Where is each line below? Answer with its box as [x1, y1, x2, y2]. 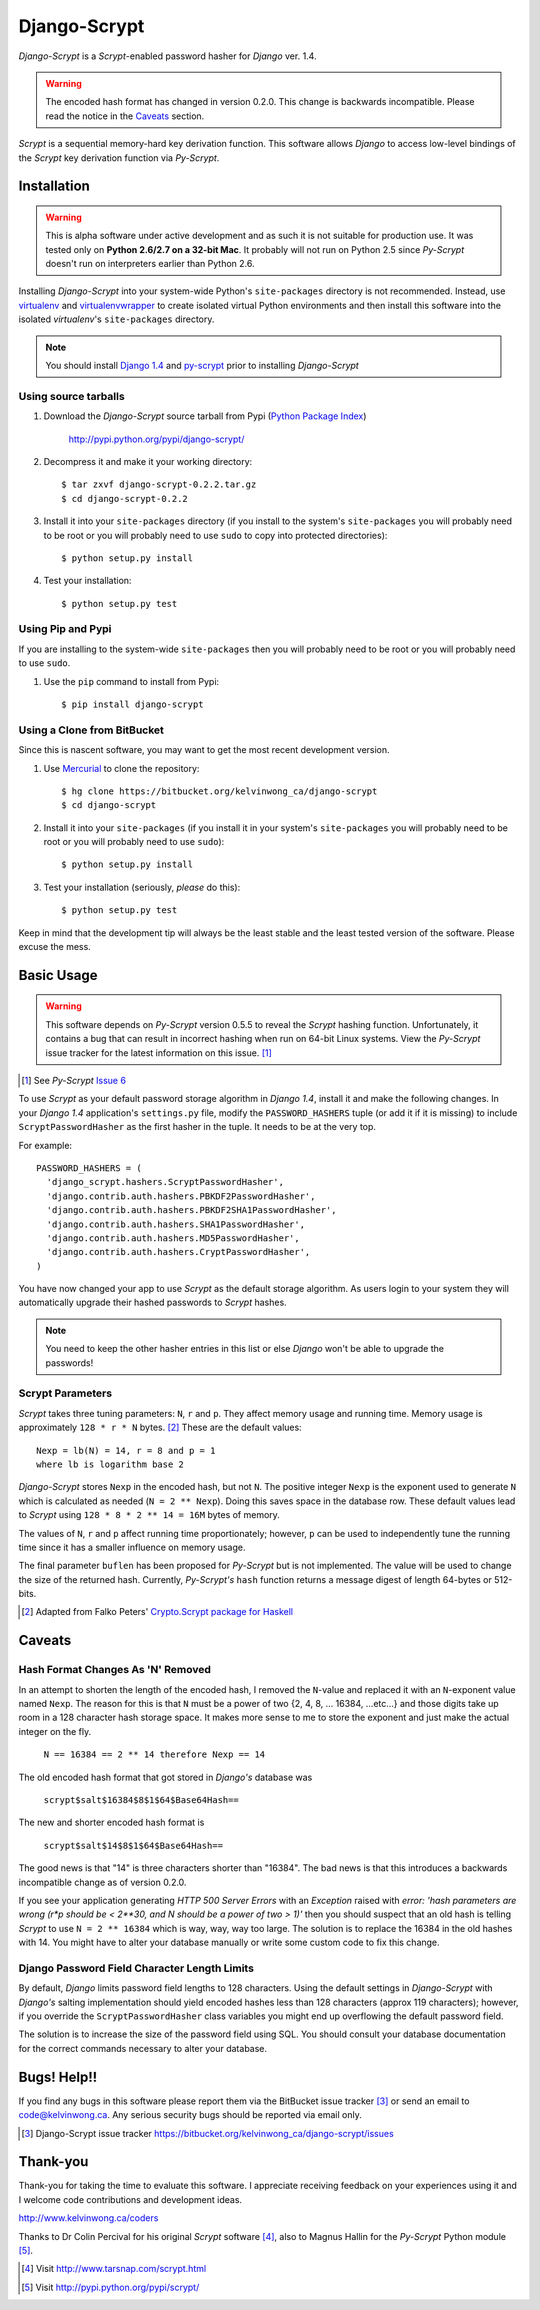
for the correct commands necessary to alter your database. [18, 2042, 268, 2054]
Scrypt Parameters [18, 1386, 113, 1400]
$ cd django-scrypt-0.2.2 [61, 493, 189, 504]
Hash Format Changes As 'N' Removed [18, 1663, 212, 1677]
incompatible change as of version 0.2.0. [18, 1876, 187, 1888]
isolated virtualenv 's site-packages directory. [18, 313, 215, 325]
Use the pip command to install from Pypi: [43, 675, 220, 687]
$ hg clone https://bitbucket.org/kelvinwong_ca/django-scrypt [61, 785, 378, 797]
